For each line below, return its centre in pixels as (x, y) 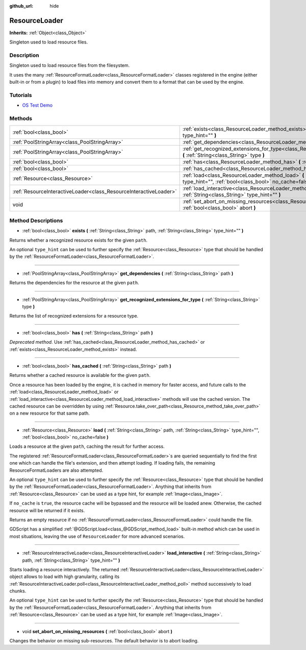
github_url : (21, 6)
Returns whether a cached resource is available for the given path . (80, 375)
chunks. (18, 591)
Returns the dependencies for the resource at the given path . (74, 283)
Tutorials (21, 95)
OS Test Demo (37, 105)
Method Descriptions (36, 221)
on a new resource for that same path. (50, 413)
